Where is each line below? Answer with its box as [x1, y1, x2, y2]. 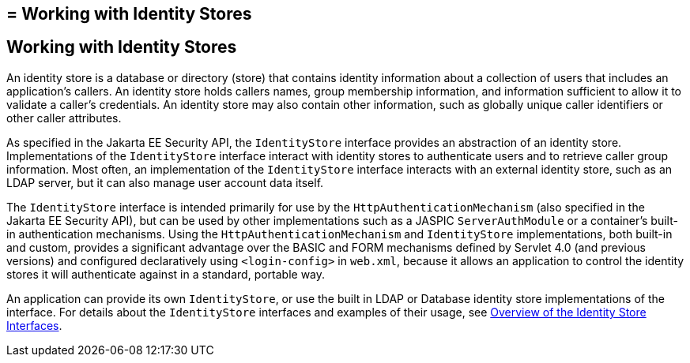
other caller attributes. [6, 110, 122, 125]
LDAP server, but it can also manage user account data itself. [6, 175, 324, 189]
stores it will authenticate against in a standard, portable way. [6, 267, 326, 281]
